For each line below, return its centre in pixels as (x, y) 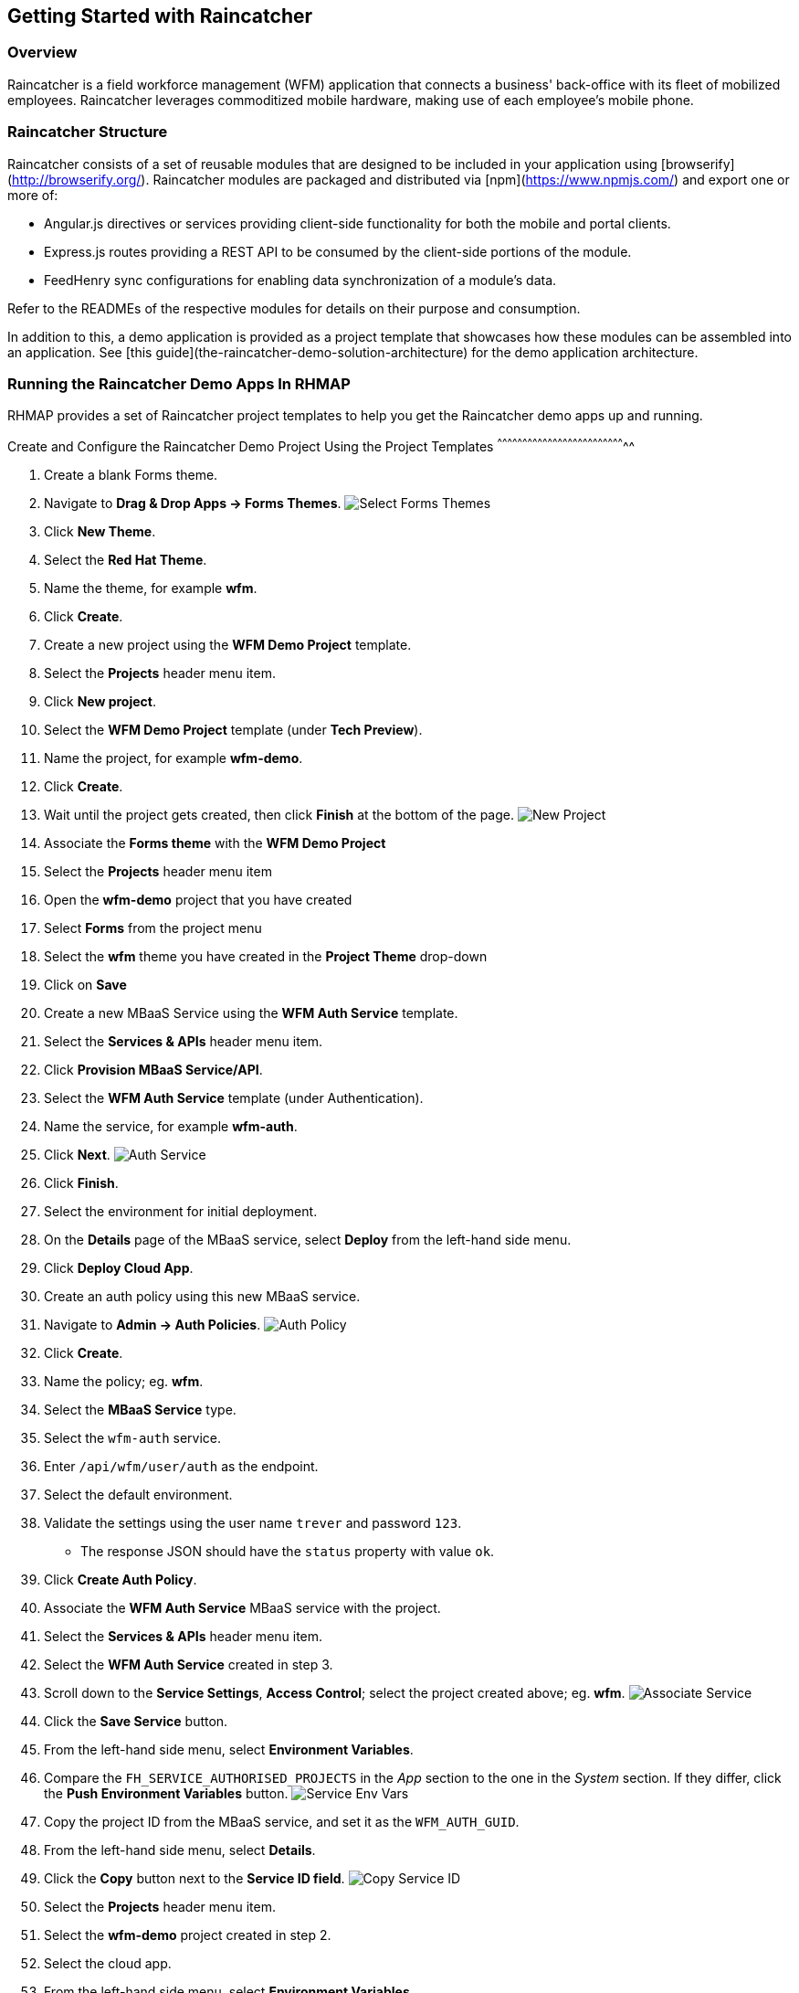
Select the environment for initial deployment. (181, 1211)
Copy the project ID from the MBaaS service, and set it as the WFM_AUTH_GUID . (282, 1821)
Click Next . (77, 1154)
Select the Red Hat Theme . (126, 559)
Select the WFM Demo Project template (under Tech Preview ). (233, 729)
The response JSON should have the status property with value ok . (288, 1551)
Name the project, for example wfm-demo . (173, 758)
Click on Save (85, 984)
